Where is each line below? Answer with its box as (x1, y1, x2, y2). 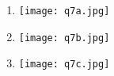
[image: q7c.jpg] (18, 59, 110, 70)
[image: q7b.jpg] (18, 32, 110, 44)
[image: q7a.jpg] (18, 6, 110, 17)
